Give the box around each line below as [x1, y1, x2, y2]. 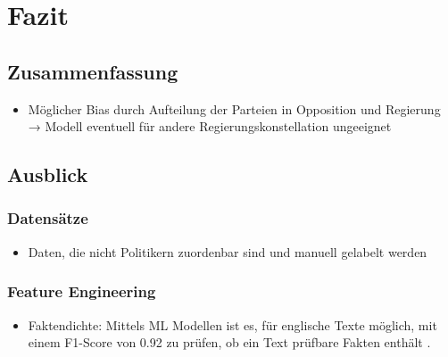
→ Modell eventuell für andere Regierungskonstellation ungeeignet [28, 117, 392, 136]
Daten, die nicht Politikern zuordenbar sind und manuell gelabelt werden [28, 242, 427, 261]
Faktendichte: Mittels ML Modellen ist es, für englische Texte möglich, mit [28, 315, 437, 334]
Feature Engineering [7, 280, 156, 303]
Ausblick [7, 161, 88, 188]
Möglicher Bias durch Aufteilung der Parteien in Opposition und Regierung [28, 99, 441, 118]
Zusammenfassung [7, 57, 178, 85]
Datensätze [7, 207, 88, 229]
